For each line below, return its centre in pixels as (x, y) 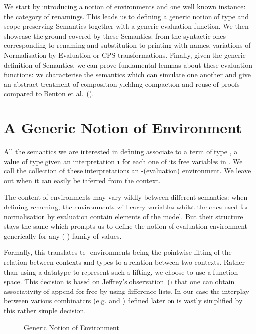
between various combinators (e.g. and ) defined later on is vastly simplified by (123, 301)
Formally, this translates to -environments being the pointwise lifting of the (118, 252)
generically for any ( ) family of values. (63, 235)
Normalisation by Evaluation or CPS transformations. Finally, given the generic (125, 55)
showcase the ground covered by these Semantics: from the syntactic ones (115, 35)
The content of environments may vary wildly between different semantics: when (126, 197)
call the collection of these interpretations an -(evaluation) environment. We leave (128, 171)
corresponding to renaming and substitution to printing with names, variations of (127, 45)
